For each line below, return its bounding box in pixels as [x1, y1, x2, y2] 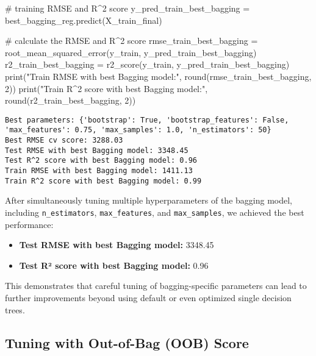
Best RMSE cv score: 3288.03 [5, 136, 123, 145]
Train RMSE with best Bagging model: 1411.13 [5, 166, 193, 176]
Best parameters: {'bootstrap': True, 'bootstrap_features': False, [5, 115, 289, 124]
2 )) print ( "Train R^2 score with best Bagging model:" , [5, 82, 208, 94]
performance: [5, 218, 54, 230]
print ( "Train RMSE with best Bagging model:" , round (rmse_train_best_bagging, [5, 69, 312, 82]
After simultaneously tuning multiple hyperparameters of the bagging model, [5, 194, 292, 207]
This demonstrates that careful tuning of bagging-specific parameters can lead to [5, 279, 307, 292]
